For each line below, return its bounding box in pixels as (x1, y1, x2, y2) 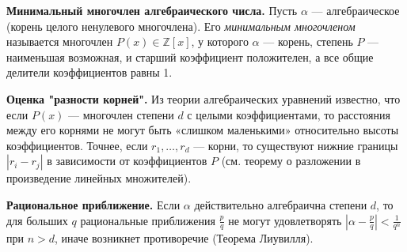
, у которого (191, 33, 249, 50)
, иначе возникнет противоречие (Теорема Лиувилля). (55, 229, 314, 246)
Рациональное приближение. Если (6, 196, 181, 213)
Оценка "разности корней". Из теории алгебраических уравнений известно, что (6, 90, 401, 107)
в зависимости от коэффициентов (47, 152, 207, 169)
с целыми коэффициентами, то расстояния (187, 106, 390, 122)
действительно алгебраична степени (194, 196, 367, 213)
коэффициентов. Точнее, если (6, 137, 148, 153)
